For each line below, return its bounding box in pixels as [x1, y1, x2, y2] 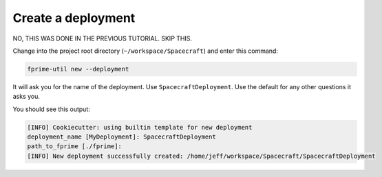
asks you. [12, 93, 41, 101]
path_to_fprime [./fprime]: [27, 143, 122, 150]
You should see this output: [12, 105, 91, 113]
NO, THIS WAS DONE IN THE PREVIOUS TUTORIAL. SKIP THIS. [12, 34, 193, 43]
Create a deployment [12, 10, 136, 25]
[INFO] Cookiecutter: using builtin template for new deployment [27, 123, 253, 131]
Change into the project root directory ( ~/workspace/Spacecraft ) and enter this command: [12, 47, 279, 55]
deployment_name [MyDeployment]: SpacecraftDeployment [27, 133, 216, 141]
